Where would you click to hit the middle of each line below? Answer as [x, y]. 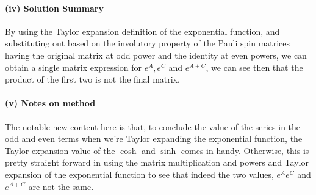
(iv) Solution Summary [55, 8]
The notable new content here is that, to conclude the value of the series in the [153, 126]
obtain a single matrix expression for [73, 67]
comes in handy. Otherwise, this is [245, 150]
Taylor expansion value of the [60, 150]
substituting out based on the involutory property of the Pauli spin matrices [148, 43]
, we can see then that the [254, 67]
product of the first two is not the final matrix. [92, 79]
